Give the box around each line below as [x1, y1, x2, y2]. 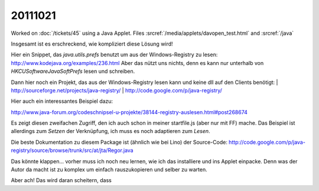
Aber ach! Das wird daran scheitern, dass [11, 177, 112, 184]
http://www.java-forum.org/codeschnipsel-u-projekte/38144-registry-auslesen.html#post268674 [11, 108, 248, 115]
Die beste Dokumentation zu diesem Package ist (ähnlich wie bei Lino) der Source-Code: [11, 138, 227, 145]
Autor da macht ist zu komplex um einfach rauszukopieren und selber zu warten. [11, 166, 207, 173]
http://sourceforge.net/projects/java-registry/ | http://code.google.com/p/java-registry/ [11, 86, 223, 94]
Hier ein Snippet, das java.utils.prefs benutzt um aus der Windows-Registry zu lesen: [11, 51, 218, 59]
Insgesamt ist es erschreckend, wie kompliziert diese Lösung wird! [11, 40, 174, 47]
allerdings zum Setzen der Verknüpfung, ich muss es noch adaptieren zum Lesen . [11, 128, 210, 135]
